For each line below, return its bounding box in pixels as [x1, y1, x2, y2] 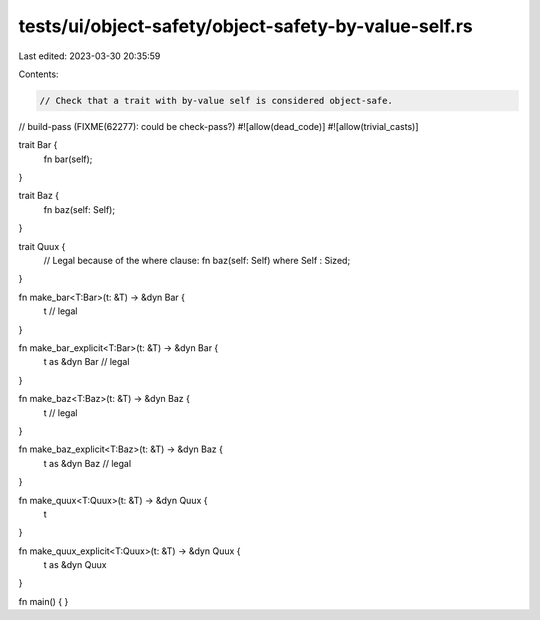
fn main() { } [18, 595, 69, 607]
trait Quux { [18, 240, 66, 252]
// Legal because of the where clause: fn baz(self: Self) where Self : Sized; [43, 255, 351, 267]
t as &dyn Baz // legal [43, 457, 132, 469]
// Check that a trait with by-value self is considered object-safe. [39, 95, 394, 106]
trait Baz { [18, 190, 60, 202]
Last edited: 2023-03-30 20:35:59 [18, 50, 161, 62]
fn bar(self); [43, 153, 93, 165]
